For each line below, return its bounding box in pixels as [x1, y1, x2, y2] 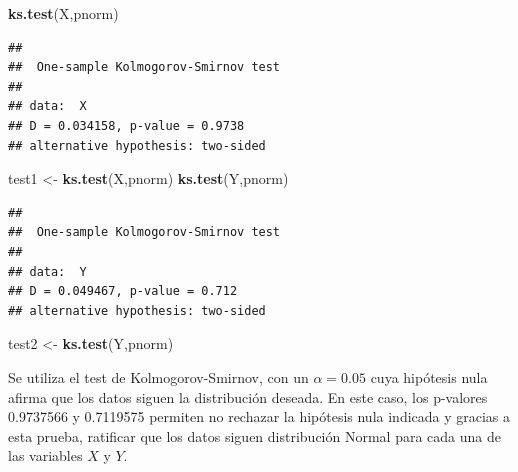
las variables [8, 445, 83, 466]
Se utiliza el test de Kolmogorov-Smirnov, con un [8, 366, 309, 387]
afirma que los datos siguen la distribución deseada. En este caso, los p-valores [8, 386, 488, 407]
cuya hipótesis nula [370, 366, 488, 387]
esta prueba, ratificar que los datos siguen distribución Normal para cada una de [8, 425, 501, 446]
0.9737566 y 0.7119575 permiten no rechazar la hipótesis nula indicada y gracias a [8, 406, 511, 427]
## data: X [8, 99, 87, 114]
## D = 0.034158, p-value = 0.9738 [8, 118, 245, 133]
